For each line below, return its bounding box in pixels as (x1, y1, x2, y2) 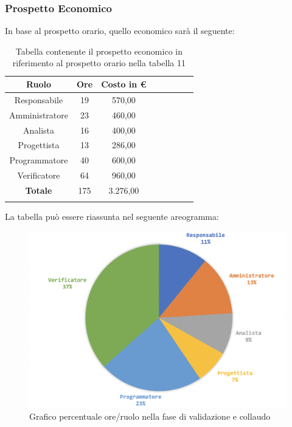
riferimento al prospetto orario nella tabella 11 (12, 56, 186, 69)
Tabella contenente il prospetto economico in (15, 44, 182, 57)
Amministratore (9, 108, 68, 121)
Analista (23, 123, 55, 136)
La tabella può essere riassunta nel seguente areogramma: (5, 210, 219, 223)
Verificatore (17, 169, 60, 182)
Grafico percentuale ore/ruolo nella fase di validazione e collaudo (29, 409, 271, 422)
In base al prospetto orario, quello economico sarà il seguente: (5, 24, 235, 37)
